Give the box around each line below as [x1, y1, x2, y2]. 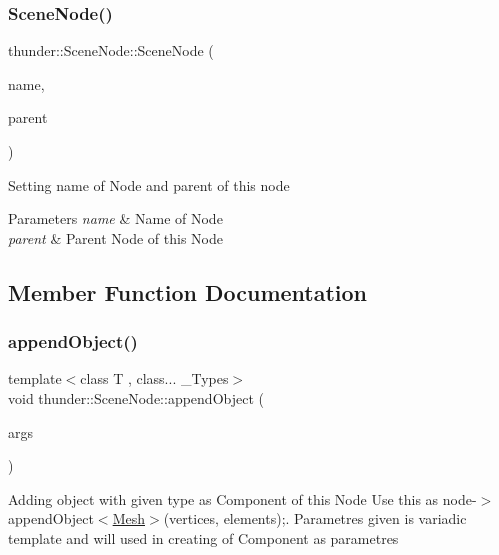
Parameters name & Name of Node [8, 208, 223, 229]
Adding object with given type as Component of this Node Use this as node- [8, 488, 477, 509]
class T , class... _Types [80, 368, 229, 389]
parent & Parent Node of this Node [8, 227, 224, 248]
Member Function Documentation [8, 276, 368, 307]
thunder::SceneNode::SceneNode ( [8, 40, 214, 61]
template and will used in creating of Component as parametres [8, 527, 399, 548]
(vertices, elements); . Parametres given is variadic [163, 508, 467, 529]
